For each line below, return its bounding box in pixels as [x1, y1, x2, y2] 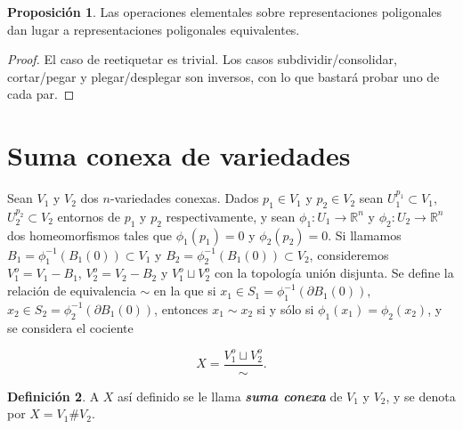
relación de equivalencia [7, 281, 136, 300]
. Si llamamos [328, 225, 402, 244]
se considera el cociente [7, 318, 134, 336]
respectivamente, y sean [166, 206, 296, 225]
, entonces [154, 299, 208, 318]
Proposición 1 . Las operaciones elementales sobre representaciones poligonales [7, 3, 443, 20]
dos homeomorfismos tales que [7, 225, 173, 244]
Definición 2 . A [7, 386, 100, 405]
